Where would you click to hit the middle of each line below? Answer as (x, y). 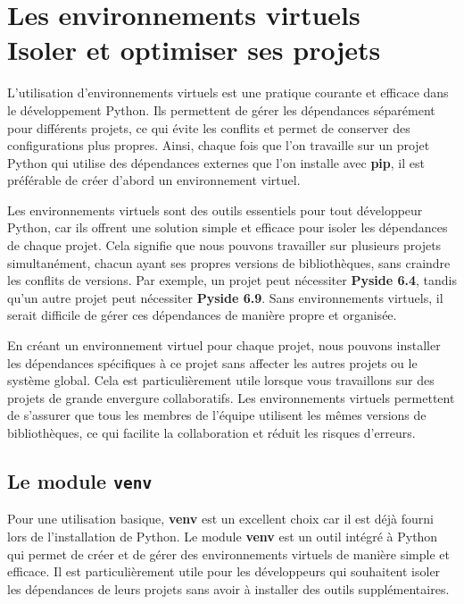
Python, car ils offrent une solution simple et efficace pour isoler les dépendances (228, 227)
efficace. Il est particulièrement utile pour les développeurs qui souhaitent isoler (224, 571)
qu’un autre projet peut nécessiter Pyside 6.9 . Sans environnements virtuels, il (225, 297)
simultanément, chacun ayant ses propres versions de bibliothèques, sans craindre (229, 262)
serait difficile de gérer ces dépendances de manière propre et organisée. (202, 315)
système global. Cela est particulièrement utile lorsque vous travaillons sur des (221, 380)
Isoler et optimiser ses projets (194, 50)
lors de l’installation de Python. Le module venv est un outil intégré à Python (223, 536)
